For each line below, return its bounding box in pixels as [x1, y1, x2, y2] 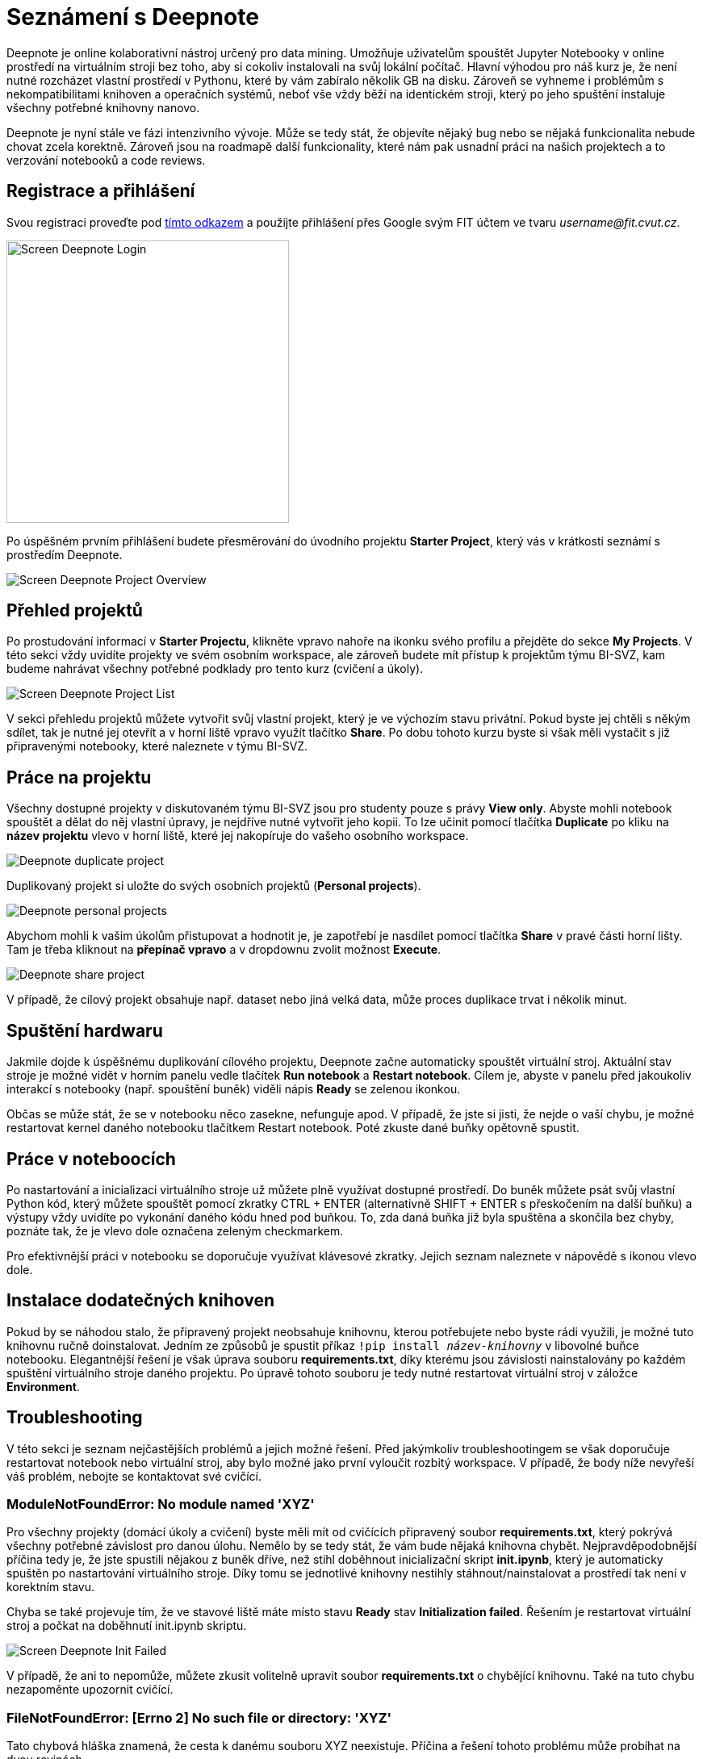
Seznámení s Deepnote [6, 3, 259, 31]
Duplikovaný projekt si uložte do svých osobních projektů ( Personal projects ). [6, 879, 421, 893]
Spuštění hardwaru [6, 1020, 163, 1041]
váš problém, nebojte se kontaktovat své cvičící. [6, 1469, 262, 1483]
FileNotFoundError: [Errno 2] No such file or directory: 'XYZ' [6, 1709, 392, 1726]
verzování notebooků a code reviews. [6, 153, 206, 167]
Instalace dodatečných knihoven [6, 1290, 275, 1311]
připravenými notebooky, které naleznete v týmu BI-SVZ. [6, 739, 308, 754]
